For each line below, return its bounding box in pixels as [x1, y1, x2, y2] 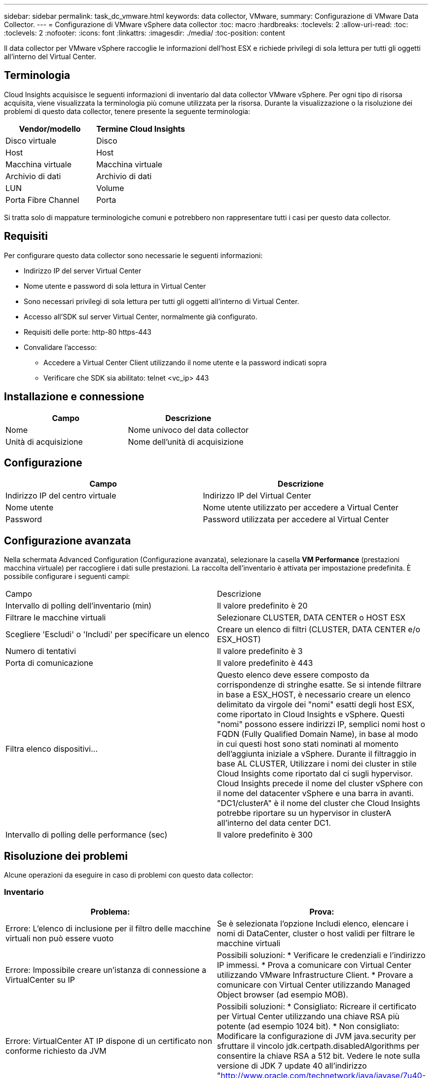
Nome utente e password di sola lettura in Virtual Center [24, 281, 206, 290]
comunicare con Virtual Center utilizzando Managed [217, 979, 410, 990]
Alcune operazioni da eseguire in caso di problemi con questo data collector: [4, 871, 253, 880]
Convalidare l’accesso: [24, 343, 97, 351]
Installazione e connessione [4, 390, 144, 403]
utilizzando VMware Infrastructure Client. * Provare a [217, 969, 413, 980]
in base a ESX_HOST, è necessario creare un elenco [217, 690, 411, 700]
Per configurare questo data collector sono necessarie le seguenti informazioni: [4, 251, 263, 260]
